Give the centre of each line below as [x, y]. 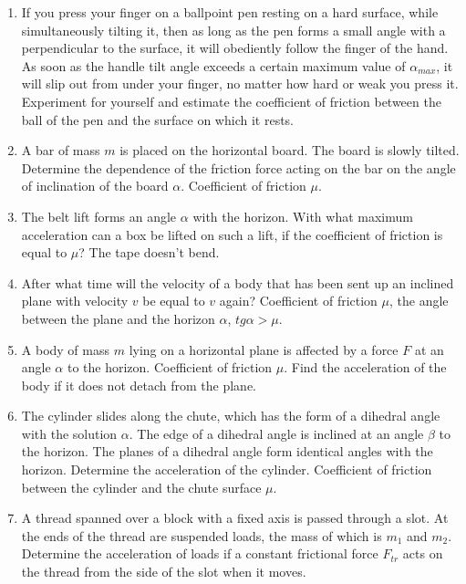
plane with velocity [75, 301]
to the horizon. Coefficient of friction [170, 367]
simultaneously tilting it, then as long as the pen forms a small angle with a [233, 30]
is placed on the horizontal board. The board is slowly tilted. [290, 150]
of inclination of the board [95, 186]
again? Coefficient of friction [298, 301]
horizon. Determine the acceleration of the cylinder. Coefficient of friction [227, 469]
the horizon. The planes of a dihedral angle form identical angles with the [227, 451]
